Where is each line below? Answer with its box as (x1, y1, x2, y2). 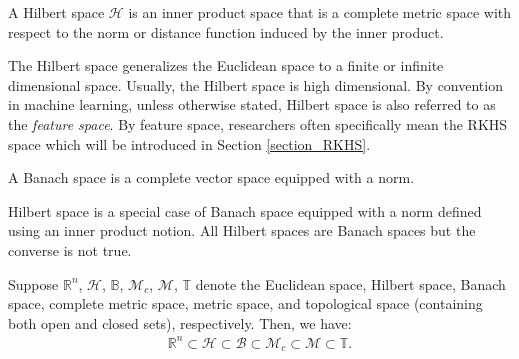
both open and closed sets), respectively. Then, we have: (8, 312, 352, 333)
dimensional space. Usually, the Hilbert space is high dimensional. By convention (8, 74, 503, 95)
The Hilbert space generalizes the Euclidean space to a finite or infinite (8, 55, 444, 76)
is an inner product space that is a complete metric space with (128, 2, 512, 22)
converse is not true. (8, 239, 132, 260)
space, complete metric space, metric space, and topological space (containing (8, 293, 483, 314)
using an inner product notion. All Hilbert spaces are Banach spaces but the (8, 220, 476, 241)
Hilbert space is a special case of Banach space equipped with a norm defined (8, 200, 482, 221)
